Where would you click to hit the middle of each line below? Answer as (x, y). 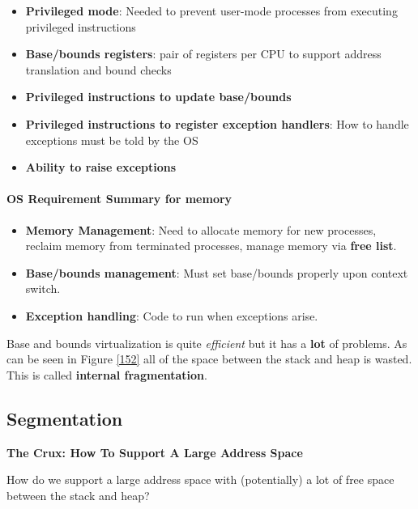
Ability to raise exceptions (101, 167)
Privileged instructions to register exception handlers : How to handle (217, 123)
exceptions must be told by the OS (112, 140)
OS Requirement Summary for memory (119, 199)
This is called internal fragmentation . (107, 374)
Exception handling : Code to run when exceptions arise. (172, 315)
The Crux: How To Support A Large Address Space (155, 452)
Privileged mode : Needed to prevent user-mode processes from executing (211, 11)
